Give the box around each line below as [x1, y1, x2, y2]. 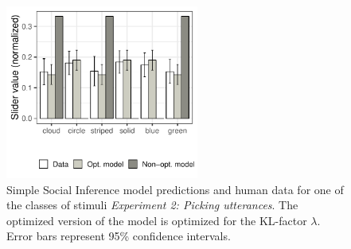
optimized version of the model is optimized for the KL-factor [6, 212, 307, 228]
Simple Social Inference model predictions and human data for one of [6, 181, 344, 197]
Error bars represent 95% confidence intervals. [6, 228, 231, 244]
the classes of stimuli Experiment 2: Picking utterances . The [6, 196, 298, 213]
